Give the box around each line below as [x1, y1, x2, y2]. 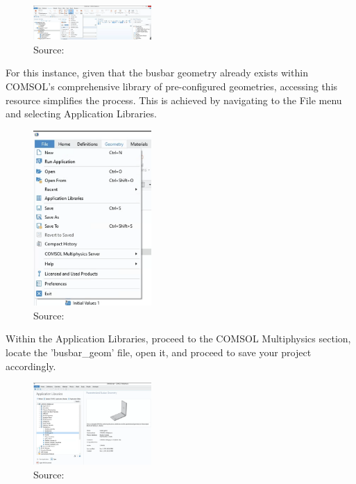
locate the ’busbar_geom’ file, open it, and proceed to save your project [6, 344, 312, 359]
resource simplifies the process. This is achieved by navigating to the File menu [6, 92, 342, 107]
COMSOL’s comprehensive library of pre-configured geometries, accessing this [6, 78, 338, 93]
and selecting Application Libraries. [6, 106, 157, 121]
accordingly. [6, 358, 56, 373]
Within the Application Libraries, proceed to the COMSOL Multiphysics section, [6, 331, 351, 346]
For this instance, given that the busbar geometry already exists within [6, 65, 308, 80]
